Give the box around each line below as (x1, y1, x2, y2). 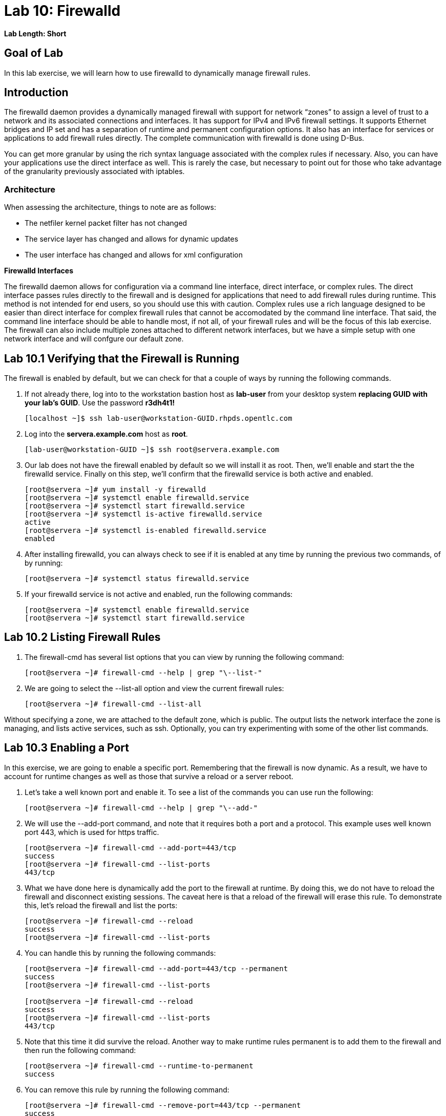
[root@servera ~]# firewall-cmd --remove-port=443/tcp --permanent (25, 1101, 301, 1109)
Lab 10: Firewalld (4, 2, 121, 19)
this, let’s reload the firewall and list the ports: (25, 900, 178, 910)
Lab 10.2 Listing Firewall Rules (4, 631, 161, 644)
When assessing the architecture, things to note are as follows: (4, 203, 216, 212)
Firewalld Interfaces (4, 266, 74, 275)
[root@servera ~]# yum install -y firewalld (25, 485, 206, 494)
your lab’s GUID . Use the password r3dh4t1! (25, 398, 175, 407)
